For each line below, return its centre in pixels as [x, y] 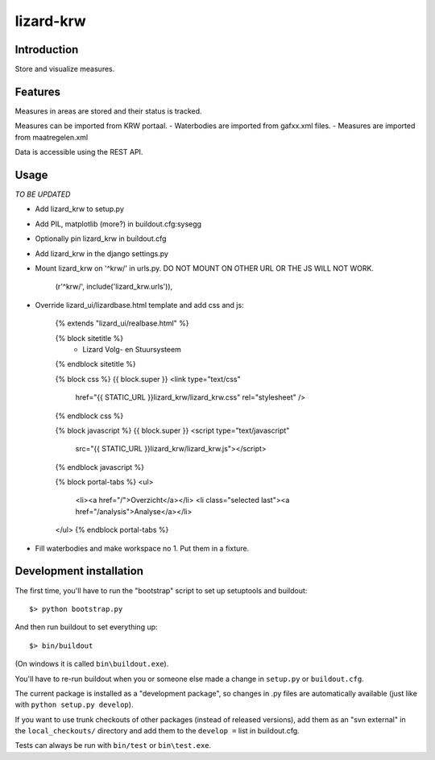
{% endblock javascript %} [100, 467]
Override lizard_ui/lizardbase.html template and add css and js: [140, 305]
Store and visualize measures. [65, 69]
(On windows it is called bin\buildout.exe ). [92, 664]
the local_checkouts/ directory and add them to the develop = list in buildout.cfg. [157, 731]
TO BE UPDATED [43, 194]
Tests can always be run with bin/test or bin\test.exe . [113, 745]
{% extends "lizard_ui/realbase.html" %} [122, 323]
